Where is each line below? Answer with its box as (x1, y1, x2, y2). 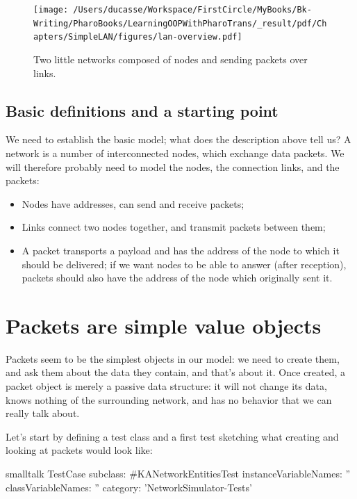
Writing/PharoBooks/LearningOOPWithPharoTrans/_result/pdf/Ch (33, 18, 327, 28)
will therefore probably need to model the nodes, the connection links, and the (6, 159, 340, 174)
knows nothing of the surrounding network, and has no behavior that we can (6, 392, 332, 407)
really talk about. (6, 406, 80, 420)
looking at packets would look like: (6, 443, 153, 457)
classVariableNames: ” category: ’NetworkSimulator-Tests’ (6, 480, 252, 494)
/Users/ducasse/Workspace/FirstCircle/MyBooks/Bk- (73, 5, 312, 15)
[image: (33, 5, 69, 15)
